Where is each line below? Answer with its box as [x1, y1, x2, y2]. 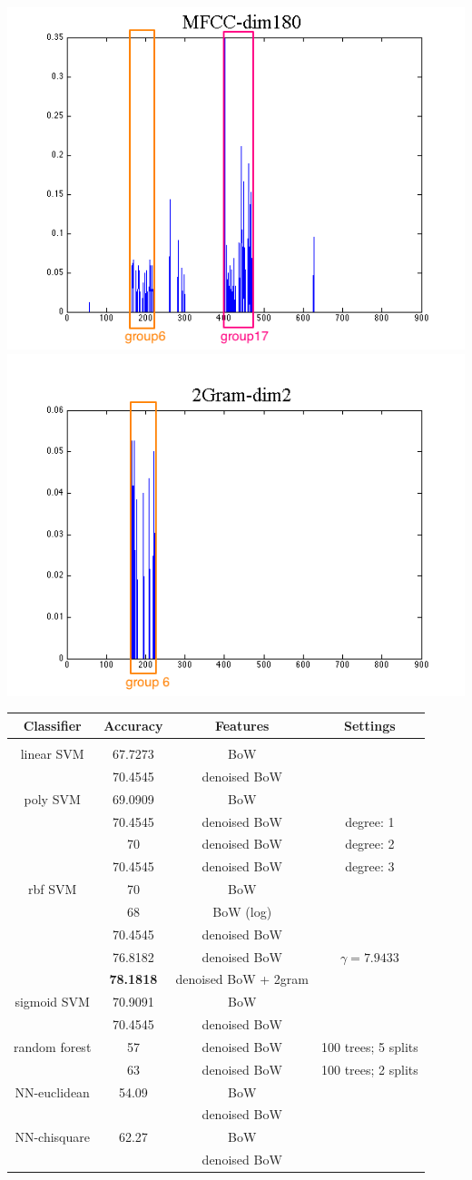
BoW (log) [212, 901, 272, 920]
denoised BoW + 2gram [175, 969, 309, 988]
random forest [14, 1037, 92, 1056]
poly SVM [24, 789, 81, 808]
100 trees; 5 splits [320, 1037, 418, 1056]
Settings [344, 715, 396, 734]
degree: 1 [345, 811, 395, 831]
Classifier [23, 715, 82, 734]
